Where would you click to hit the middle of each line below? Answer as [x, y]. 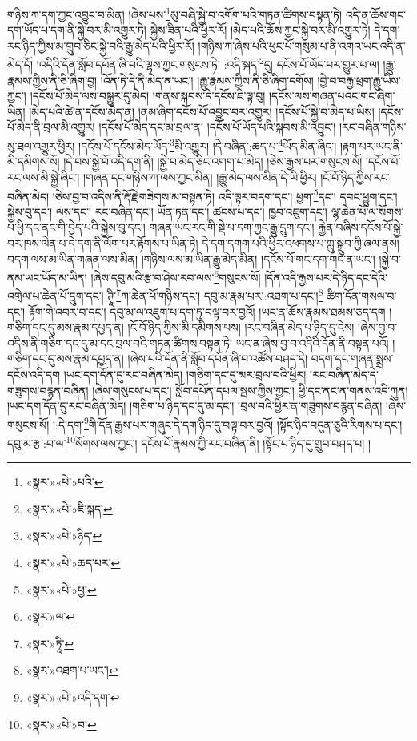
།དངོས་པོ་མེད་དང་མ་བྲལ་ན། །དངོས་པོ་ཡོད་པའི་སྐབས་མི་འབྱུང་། [217, 127]
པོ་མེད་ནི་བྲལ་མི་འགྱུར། [51, 127]
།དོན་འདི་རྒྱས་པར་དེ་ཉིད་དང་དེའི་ [326, 277]
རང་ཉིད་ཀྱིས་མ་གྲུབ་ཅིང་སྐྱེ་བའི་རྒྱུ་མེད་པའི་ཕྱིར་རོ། [101, 45]
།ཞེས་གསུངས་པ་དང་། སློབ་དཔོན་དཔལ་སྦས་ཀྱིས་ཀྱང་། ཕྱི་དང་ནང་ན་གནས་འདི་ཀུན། [250, 390]
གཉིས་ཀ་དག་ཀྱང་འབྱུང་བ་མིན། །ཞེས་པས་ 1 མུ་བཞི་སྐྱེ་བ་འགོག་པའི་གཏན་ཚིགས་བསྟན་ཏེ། [174, 13]
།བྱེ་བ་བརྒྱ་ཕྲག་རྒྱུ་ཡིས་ [359, 80]
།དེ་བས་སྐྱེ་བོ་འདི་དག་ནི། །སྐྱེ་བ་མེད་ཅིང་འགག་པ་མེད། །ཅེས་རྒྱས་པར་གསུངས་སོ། [213, 161]
